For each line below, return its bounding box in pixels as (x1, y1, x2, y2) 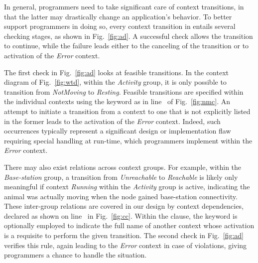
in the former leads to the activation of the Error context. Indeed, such (4, 116, 221, 126)
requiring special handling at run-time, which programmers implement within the (4, 135, 253, 145)
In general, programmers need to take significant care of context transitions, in (4, 1, 244, 11)
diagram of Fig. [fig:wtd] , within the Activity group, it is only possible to (4, 77, 227, 87)
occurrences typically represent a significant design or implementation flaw (4, 126, 231, 136)
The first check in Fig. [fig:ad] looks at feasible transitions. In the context (4, 67, 229, 77)
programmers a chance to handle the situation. (4, 250, 147, 260)
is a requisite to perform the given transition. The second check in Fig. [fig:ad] (4, 230, 244, 241)
